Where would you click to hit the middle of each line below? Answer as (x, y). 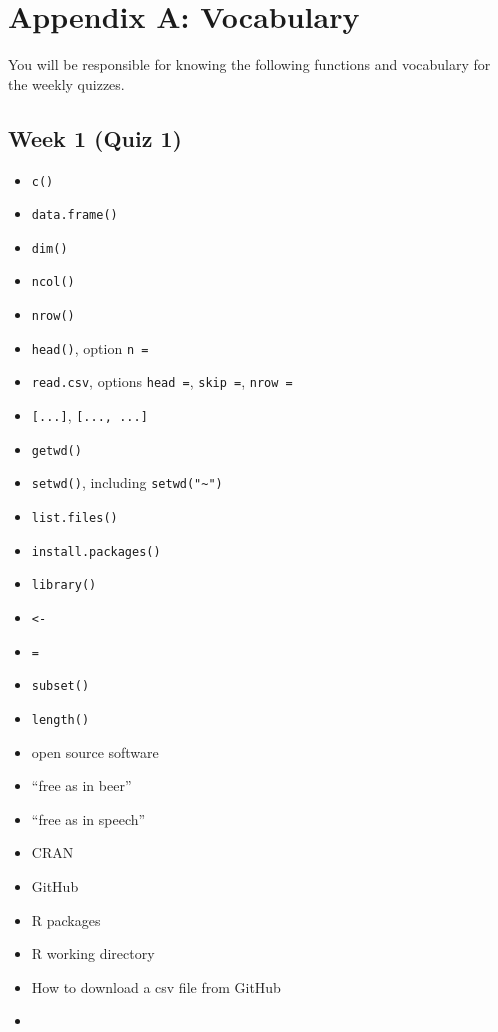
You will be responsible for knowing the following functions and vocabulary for (249, 64)
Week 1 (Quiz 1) (95, 137)
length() (60, 720)
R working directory (93, 953)
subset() (60, 686)
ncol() (53, 282)
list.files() (74, 518)
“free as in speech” (88, 818)
